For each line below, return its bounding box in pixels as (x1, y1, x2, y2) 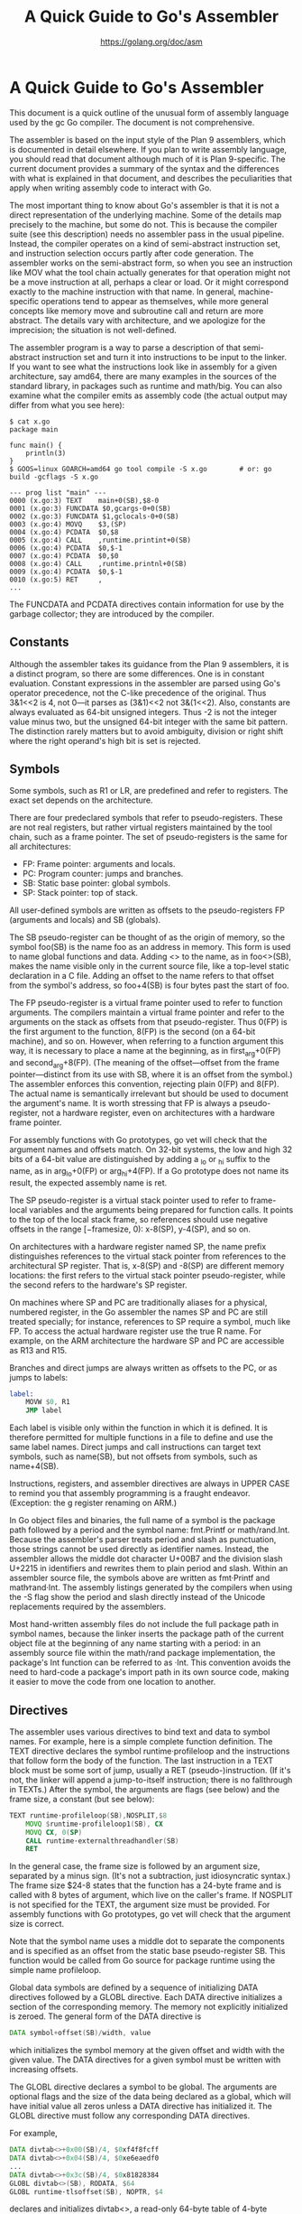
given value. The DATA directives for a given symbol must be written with (9, 2054, 281, 2065)
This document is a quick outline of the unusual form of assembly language (9, 107, 289, 118)
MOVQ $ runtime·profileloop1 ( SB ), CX (25, 1819, 164, 1828)
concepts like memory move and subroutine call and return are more (9, 305, 264, 316)
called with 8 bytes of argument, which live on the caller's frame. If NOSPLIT (9, 1890, 294, 1901)
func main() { (9, 441, 63, 450)
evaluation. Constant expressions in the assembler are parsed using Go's (9, 677, 281, 688)
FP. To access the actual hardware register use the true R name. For (9, 1326, 261, 1336)
